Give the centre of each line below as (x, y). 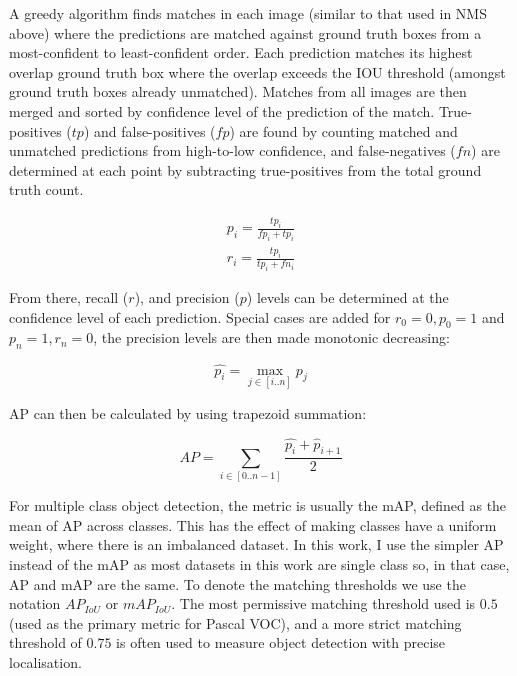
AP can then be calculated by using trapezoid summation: (188, 412)
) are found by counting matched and (343, 130)
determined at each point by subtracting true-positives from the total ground (245, 169)
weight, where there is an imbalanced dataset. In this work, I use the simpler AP (256, 544)
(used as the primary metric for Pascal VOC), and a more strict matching (235, 622)
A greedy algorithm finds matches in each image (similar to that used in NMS (248, 13)
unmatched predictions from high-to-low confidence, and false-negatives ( (232, 150)
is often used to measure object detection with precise (281, 642)
